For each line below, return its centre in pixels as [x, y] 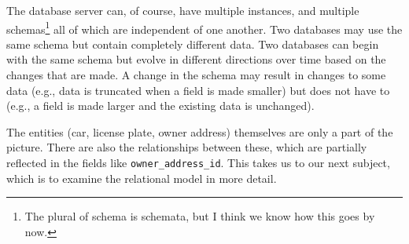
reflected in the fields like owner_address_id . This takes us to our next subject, [198, 162]
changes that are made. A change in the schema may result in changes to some [196, 75]
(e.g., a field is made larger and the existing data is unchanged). [160, 106]
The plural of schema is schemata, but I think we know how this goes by [200, 216]
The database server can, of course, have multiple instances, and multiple [183, 10]
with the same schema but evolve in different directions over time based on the [196, 59]
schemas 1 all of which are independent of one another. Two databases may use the [204, 27]
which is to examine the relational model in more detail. [142, 178]
